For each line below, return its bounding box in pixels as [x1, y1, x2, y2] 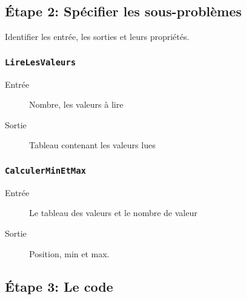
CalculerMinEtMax [5, 165, 86, 176]
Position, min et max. [29, 247, 110, 260]
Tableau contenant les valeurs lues [29, 139, 156, 151]
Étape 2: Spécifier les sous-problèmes [5, 2, 242, 21]
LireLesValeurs [5, 57, 76, 67]
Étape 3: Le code [5, 277, 113, 295]
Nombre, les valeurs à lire [29, 98, 124, 111]
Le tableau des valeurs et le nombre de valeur [29, 206, 198, 219]
